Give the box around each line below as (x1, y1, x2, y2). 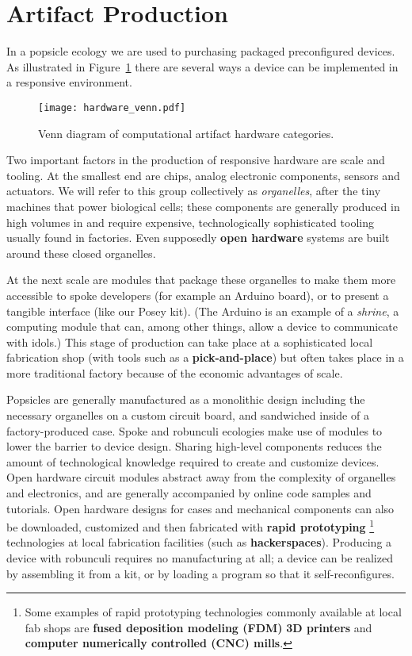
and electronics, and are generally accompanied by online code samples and (6, 485, 372, 501)
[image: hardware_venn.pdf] (38, 102, 186, 113)
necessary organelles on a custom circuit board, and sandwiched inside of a (6, 407, 369, 424)
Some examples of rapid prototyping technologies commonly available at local (25, 604, 402, 620)
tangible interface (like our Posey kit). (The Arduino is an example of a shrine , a (6, 302, 399, 319)
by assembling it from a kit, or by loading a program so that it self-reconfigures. (6, 565, 395, 581)
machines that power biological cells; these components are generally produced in (6, 198, 400, 214)
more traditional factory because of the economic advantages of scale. (6, 364, 343, 381)
